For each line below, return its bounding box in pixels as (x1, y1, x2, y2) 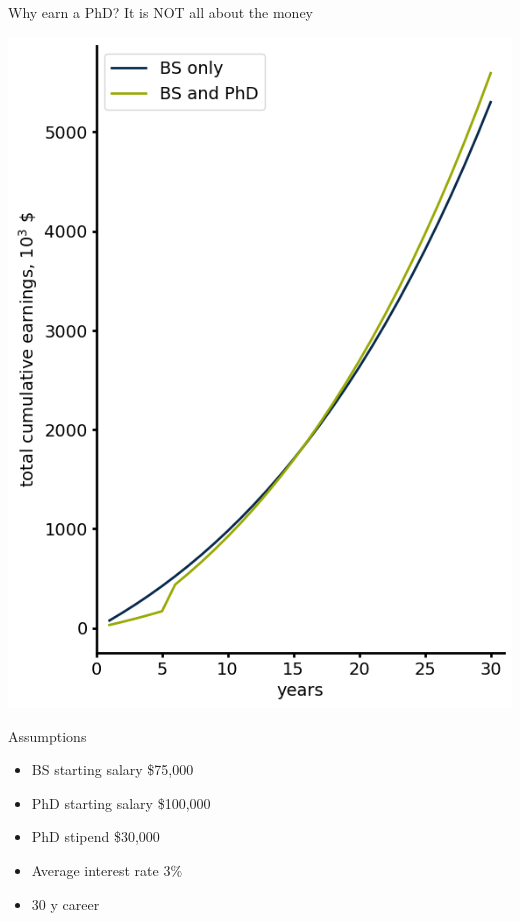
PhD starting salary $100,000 (31, 792, 211, 813)
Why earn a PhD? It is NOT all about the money (8, 2, 314, 22)
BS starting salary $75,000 (31, 759, 194, 780)
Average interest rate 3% (31, 859, 183, 880)
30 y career (31, 893, 100, 914)
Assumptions (8, 725, 87, 746)
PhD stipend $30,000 (31, 826, 160, 847)
